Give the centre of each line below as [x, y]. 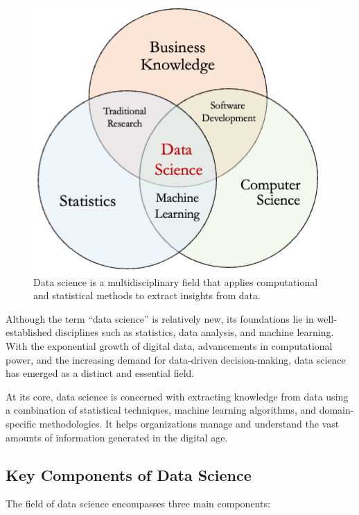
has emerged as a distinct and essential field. [100, 373]
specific [21, 423]
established [29, 332]
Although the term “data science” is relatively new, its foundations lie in [160, 318]
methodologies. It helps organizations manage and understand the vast [189, 423]
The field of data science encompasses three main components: [138, 504]
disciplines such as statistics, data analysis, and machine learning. [194, 332]
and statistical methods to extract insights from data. [147, 295]
